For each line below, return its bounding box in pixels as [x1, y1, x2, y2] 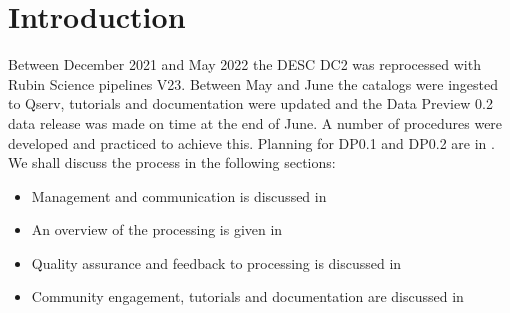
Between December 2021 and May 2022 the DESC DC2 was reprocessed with [8, 54, 481, 75]
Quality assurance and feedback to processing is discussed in [31, 252, 402, 273]
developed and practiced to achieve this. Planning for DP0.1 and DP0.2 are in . [8, 132, 495, 153]
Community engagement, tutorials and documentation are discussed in [31, 286, 464, 307]
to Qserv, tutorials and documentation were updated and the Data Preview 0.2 [8, 93, 493, 114]
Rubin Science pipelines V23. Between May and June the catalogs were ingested [8, 73, 499, 94]
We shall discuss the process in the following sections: [8, 152, 336, 173]
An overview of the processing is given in [31, 219, 283, 240]
